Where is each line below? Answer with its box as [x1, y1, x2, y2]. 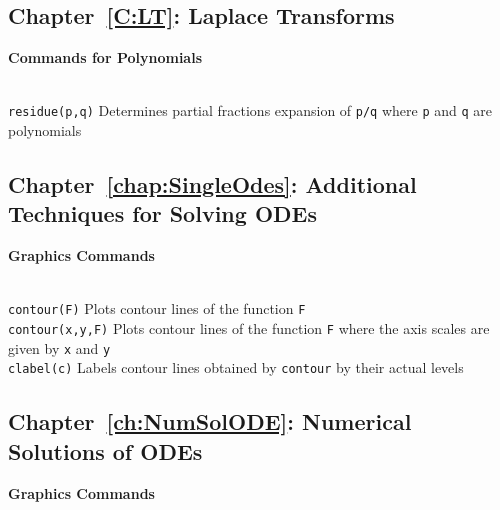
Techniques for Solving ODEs [8, 198, 317, 229]
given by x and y [8, 337, 111, 358]
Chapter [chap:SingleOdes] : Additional [8, 169, 417, 200]
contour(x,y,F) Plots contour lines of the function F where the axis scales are [8, 318, 490, 339]
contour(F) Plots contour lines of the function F [8, 298, 306, 319]
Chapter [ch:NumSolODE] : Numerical [8, 406, 412, 437]
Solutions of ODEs [8, 435, 203, 466]
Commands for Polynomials [8, 47, 202, 68]
